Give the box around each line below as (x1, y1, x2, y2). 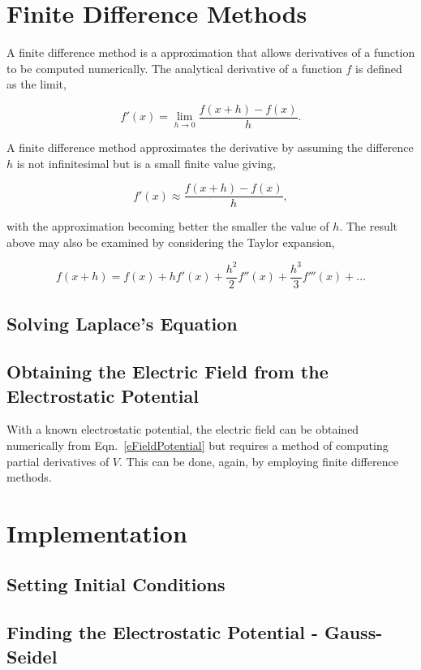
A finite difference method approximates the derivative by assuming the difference (6, 138, 414, 155)
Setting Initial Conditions (6, 572, 226, 597)
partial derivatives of (6, 452, 110, 469)
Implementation (6, 516, 187, 549)
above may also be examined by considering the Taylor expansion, (6, 233, 335, 250)
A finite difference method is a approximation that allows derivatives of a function (6, 44, 415, 61)
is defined (355, 59, 402, 76)
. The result (339, 218, 398, 235)
